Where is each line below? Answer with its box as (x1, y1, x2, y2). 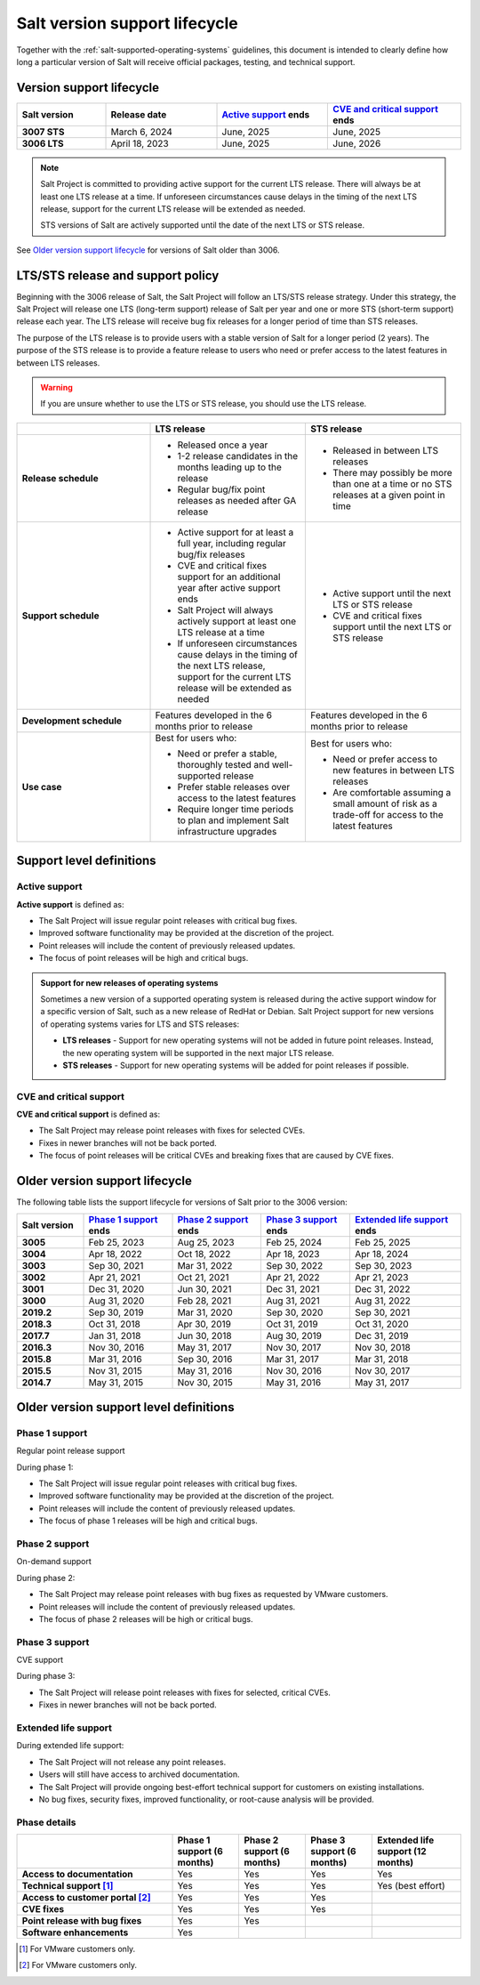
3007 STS (21, 125, 65, 138)
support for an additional (177, 570, 281, 583)
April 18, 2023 (110, 137, 169, 149)
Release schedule (21, 472, 99, 484)
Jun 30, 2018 (177, 1329, 232, 1342)
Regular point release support (16, 1446, 125, 1456)
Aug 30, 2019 (266, 1329, 322, 1342)
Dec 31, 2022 (354, 1282, 411, 1295)
